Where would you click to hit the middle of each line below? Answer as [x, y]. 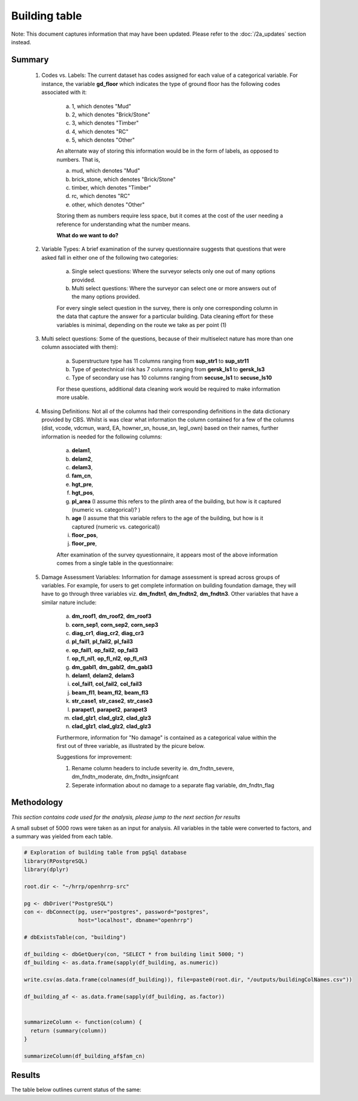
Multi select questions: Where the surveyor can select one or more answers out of [174, 288]
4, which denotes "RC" [100, 131]
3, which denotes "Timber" [105, 123]
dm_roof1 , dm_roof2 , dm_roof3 [112, 616]
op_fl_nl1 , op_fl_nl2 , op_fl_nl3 [109, 659]
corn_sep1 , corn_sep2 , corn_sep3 [115, 624]
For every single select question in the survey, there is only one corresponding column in [167, 308]
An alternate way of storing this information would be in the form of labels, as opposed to [168, 151]
